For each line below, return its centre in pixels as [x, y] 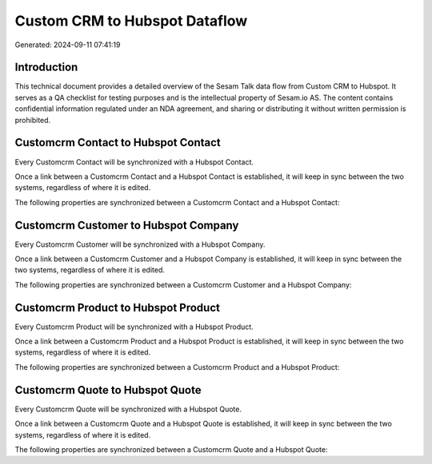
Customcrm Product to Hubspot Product [117, 307]
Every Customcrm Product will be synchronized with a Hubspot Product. [134, 327]
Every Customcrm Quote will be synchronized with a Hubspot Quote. [128, 409]
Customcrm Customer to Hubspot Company [127, 225]
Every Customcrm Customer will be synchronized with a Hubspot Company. [140, 244]
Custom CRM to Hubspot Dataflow [131, 21]
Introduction [46, 67]
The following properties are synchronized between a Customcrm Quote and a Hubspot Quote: [171, 449]
